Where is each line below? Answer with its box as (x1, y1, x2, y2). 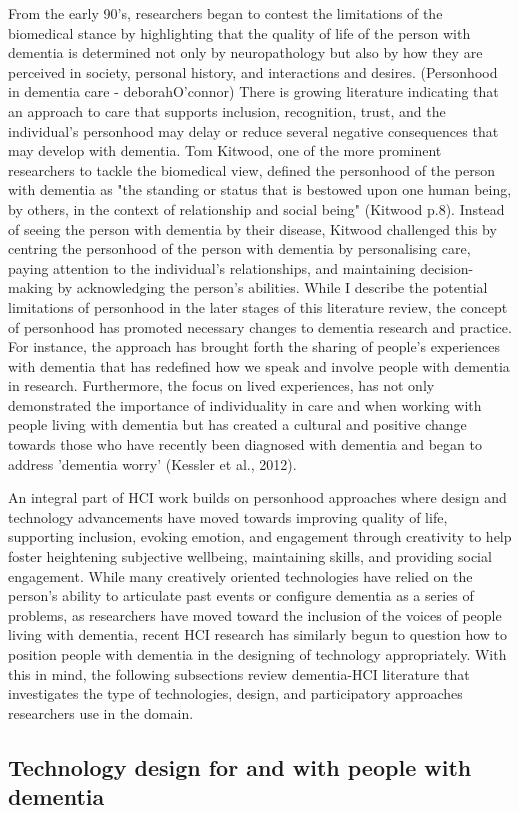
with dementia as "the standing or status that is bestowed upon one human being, (8, 179, 512, 200)
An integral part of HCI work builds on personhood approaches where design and (8, 487, 507, 508)
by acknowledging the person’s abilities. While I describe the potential (57, 277, 488, 298)
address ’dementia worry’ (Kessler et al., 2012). (8, 453, 297, 474)
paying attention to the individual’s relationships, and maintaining (8, 257, 416, 278)
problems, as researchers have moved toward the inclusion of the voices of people (8, 604, 502, 625)
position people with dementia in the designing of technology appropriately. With (8, 644, 507, 664)
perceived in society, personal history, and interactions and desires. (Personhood (8, 61, 498, 82)
